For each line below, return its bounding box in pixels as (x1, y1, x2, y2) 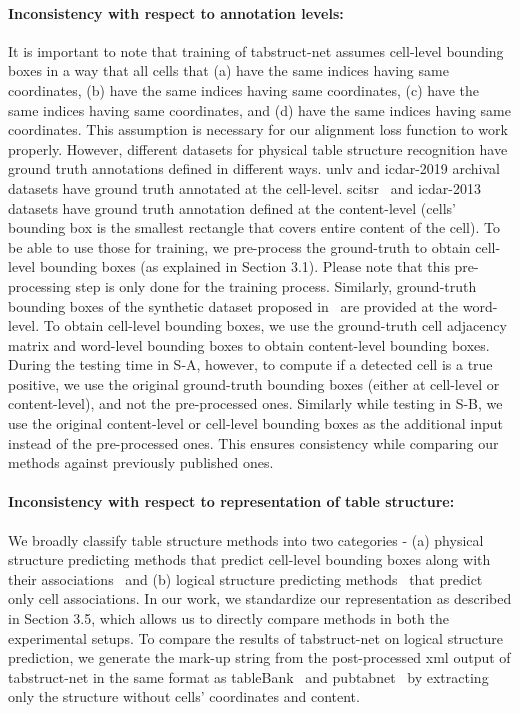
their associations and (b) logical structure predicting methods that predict (8, 568, 483, 589)
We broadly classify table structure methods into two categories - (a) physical (8, 529, 484, 550)
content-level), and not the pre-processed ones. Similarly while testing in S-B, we (8, 393, 503, 414)
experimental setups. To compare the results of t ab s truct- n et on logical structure (8, 627, 504, 648)
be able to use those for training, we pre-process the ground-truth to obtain (8, 236, 471, 257)
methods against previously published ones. (8, 452, 274, 473)
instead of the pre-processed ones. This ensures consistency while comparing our (8, 432, 499, 453)
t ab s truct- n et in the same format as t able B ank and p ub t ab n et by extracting (8, 666, 489, 687)
